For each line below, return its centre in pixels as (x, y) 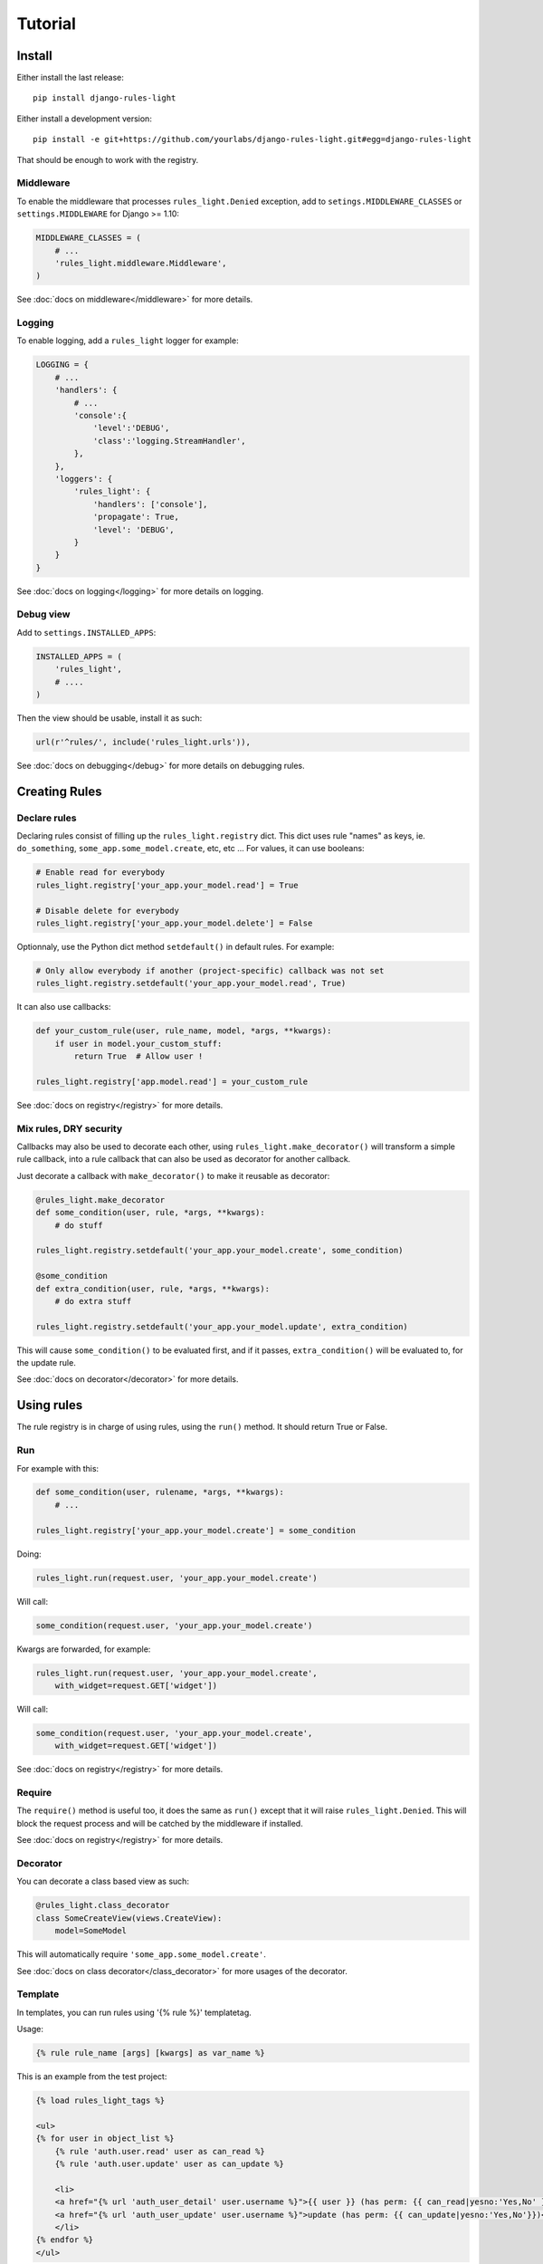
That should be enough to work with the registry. (108, 159)
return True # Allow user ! (138, 1056)
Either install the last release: (70, 78)
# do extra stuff (93, 1301)
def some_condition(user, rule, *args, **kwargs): (151, 1213)
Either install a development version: (85, 119)
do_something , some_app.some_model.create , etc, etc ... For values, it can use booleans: (191, 849)
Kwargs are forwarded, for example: (84, 1649)
